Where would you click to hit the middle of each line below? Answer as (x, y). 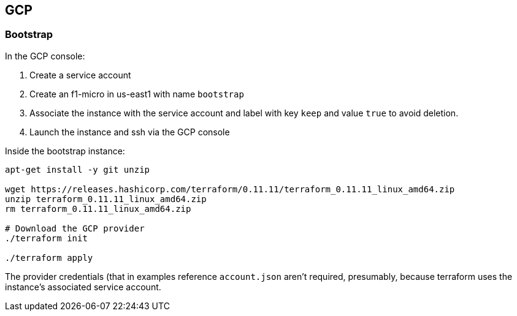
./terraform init (46, 238)
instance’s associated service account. (83, 287)
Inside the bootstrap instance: (65, 151)
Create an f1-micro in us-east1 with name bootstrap (137, 94)
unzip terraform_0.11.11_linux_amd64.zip (106, 199)
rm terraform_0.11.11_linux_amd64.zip (98, 209)
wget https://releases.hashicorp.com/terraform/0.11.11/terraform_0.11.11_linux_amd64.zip (230, 189)
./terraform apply (49, 258)
